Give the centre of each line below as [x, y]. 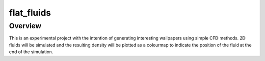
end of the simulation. [31, 52]
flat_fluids [30, 13]
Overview [25, 26]
